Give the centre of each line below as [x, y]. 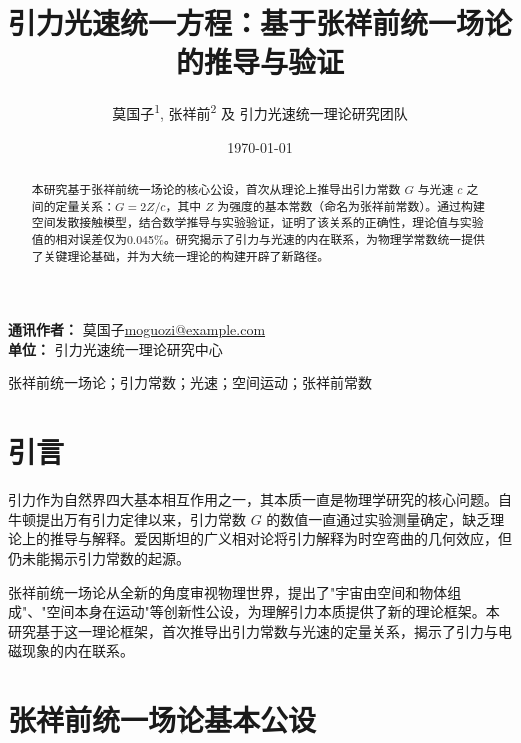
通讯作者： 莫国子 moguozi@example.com [137, 329]
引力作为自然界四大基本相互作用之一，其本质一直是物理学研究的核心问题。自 [260, 499]
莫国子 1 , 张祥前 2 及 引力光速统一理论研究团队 [260, 111]
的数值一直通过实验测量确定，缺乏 [378, 518]
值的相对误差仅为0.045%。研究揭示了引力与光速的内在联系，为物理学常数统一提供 [258, 238]
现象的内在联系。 [77, 650]
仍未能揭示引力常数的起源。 [99, 557]
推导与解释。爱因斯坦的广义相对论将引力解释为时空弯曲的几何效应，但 [280, 538]
